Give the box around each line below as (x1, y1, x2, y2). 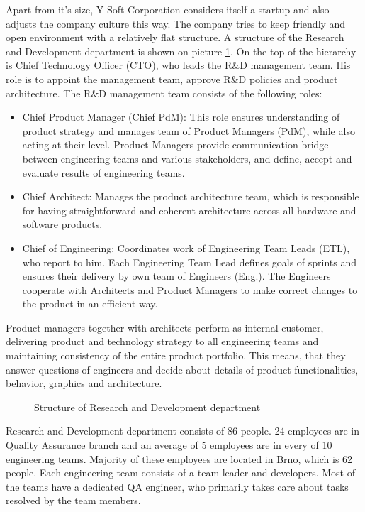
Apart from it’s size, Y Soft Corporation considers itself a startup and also (6, 2, 330, 16)
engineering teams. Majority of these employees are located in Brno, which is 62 (6, 451, 353, 466)
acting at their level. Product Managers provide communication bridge (22, 137, 329, 152)
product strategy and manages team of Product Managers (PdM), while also (22, 123, 355, 138)
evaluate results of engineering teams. (22, 165, 185, 180)
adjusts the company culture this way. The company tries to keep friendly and (6, 16, 346, 31)
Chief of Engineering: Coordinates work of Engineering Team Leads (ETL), (22, 240, 350, 255)
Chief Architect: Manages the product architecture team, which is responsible (22, 189, 359, 204)
